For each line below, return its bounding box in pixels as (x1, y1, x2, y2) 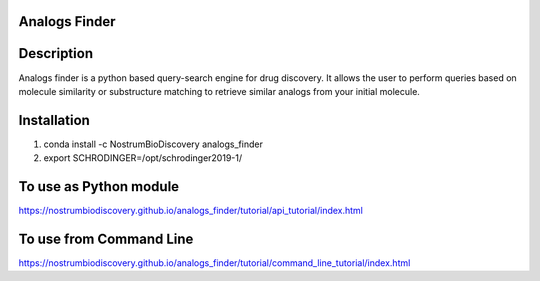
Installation (18, 111, 90, 129)
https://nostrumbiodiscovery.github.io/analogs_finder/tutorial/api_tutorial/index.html (18, 205, 364, 217)
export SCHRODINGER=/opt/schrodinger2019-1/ (43, 152, 243, 164)
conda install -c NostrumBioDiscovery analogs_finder (43, 138, 264, 150)
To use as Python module (18, 178, 180, 195)
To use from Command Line (18, 230, 194, 247)
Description (18, 45, 94, 62)
